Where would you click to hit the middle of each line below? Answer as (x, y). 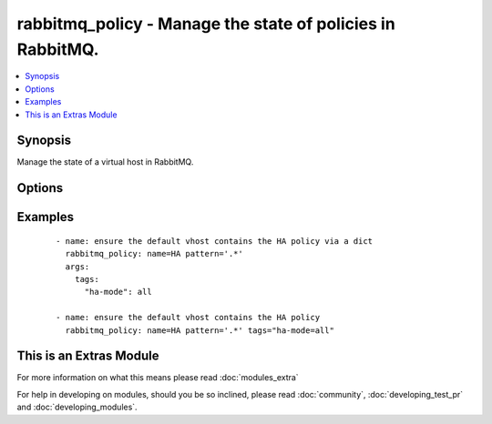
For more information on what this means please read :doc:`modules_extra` (158, 378)
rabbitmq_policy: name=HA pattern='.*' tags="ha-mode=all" (200, 330)
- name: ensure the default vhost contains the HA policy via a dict (215, 241)
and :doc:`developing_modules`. (77, 407)
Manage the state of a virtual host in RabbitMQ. (105, 162)
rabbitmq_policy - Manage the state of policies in (206, 24)
